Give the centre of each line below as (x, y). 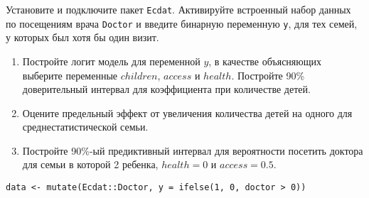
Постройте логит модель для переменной (111, 61)
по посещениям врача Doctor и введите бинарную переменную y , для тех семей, (182, 23)
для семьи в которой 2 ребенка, (90, 164)
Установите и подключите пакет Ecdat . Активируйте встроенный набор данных (178, 9)
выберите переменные (70, 75)
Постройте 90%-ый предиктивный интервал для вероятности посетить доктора (193, 150)
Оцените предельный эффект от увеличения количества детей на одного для (187, 112)
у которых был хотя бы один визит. (82, 37)
